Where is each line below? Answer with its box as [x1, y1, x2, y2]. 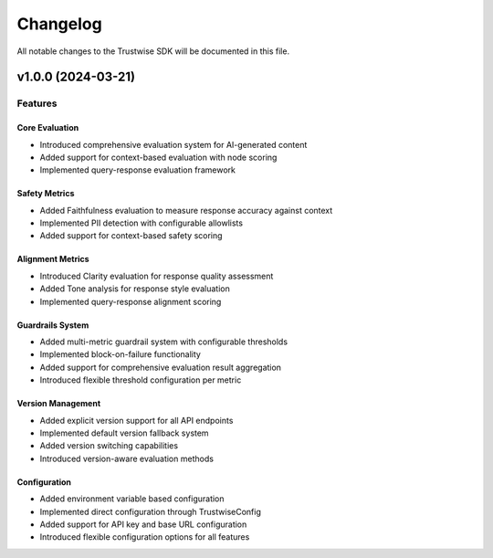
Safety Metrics [16, 188, 75, 199]
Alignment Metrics [16, 254, 90, 265]
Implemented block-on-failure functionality [39, 349, 201, 360]
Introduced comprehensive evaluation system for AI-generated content [39, 139, 308, 150]
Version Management [16, 398, 101, 409]
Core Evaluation [16, 122, 79, 133]
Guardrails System [16, 320, 89, 331]
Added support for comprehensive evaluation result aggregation [39, 362, 282, 373]
